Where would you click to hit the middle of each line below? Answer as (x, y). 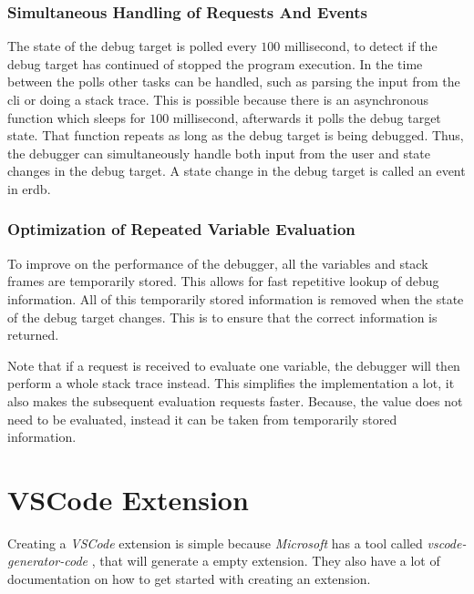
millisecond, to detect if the (361, 46)
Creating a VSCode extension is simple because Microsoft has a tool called (215, 543)
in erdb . (29, 188)
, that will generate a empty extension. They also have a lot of (266, 561)
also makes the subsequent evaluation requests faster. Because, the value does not (235, 400)
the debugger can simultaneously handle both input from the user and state (219, 153)
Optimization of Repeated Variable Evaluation (181, 229)
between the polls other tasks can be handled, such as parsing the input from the (234, 82)
